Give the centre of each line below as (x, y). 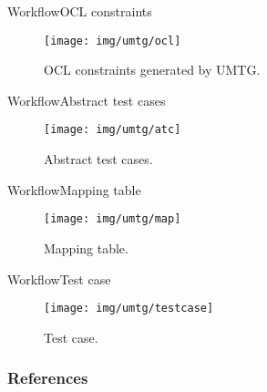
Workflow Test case (59, 279)
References (48, 378)
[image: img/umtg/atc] (113, 130)
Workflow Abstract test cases (87, 100)
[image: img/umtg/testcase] (129, 309)
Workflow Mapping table (74, 189)
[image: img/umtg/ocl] (113, 41)
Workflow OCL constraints (80, 11)
